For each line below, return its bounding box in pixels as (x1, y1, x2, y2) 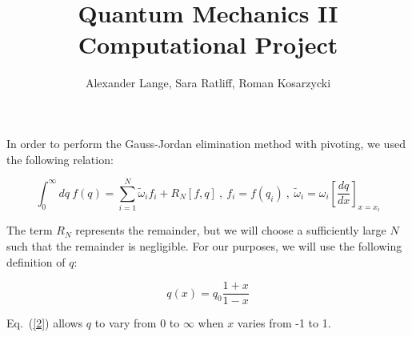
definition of (6, 253, 66, 270)
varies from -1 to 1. (237, 315, 331, 331)
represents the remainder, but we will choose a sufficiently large (75, 222, 386, 239)
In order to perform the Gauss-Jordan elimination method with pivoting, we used (6, 134, 406, 151)
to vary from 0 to (94, 315, 180, 331)
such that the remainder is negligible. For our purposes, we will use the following (6, 237, 402, 254)
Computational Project (78, 28, 338, 61)
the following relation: (6, 150, 114, 167)
